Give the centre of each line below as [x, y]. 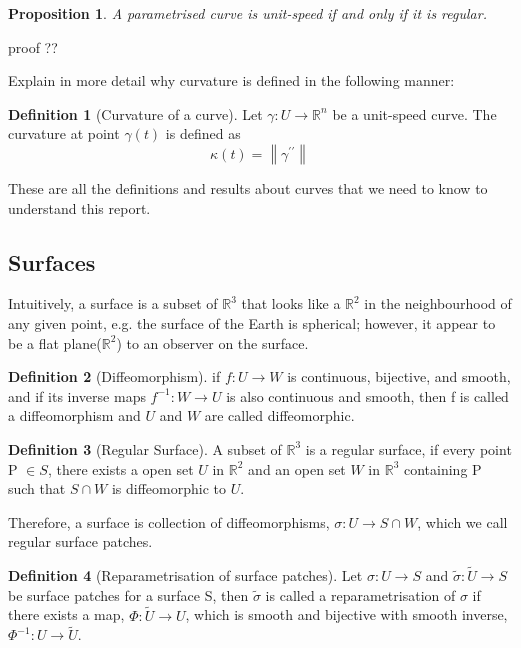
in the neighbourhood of [438, 303]
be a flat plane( [55, 342]
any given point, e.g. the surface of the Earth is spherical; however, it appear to [252, 322]
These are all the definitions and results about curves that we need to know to [248, 187]
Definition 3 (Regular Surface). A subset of [145, 448]
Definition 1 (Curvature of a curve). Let [135, 113]
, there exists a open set [120, 468]
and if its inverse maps [77, 395]
